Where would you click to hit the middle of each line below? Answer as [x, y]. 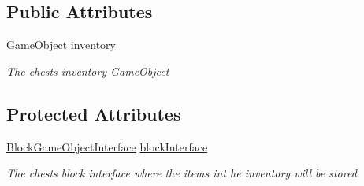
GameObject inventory [61, 45]
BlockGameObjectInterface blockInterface [107, 146]
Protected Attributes [94, 113]
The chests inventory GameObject [88, 71]
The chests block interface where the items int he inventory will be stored [182, 173]
